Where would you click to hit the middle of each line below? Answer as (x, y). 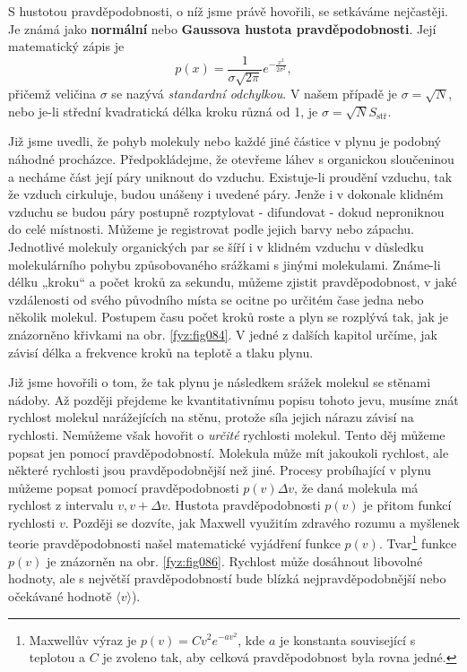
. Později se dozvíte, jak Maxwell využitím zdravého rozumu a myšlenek (262, 522)
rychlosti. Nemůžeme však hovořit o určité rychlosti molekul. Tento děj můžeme (227, 434)
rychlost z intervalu (61, 505)
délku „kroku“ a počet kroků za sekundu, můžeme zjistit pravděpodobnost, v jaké (233, 282)
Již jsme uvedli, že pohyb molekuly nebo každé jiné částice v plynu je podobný (225, 141)
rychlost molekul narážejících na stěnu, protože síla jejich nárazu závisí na (211, 417)
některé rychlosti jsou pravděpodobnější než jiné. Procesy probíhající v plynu (220, 470)
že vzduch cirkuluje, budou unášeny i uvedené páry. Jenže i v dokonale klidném (226, 194)
